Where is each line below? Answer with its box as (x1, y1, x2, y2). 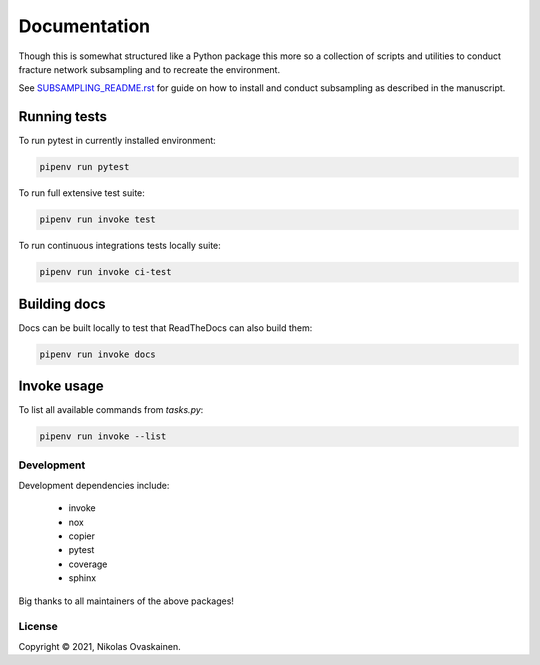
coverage (68, 558, 108, 570)
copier (68, 530, 95, 542)
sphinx (68, 572, 97, 584)
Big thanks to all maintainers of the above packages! (18, 595, 235, 607)
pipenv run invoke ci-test (39, 266, 172, 278)
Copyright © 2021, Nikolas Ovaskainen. (18, 640, 181, 652)
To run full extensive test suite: (18, 187, 145, 199)
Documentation (18, 15, 151, 37)
